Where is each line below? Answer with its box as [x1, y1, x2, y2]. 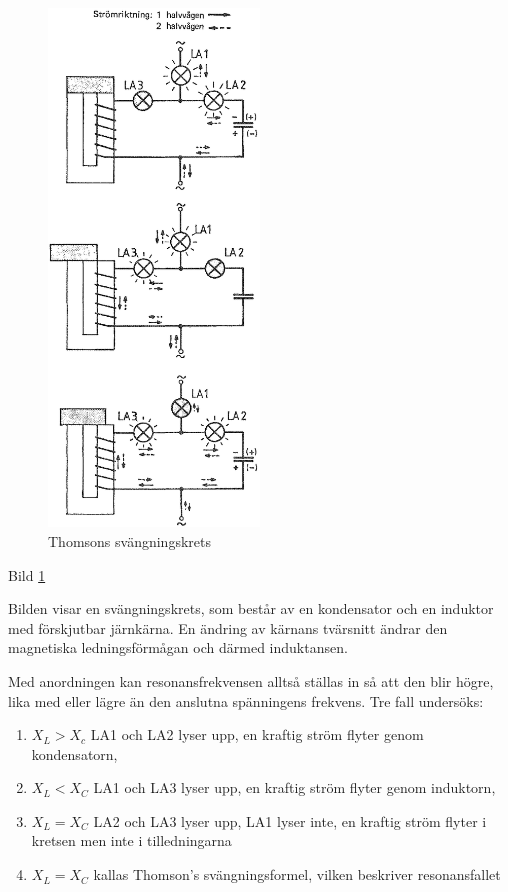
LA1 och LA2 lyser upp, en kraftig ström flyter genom [90, 724, 424, 745]
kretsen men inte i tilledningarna [31, 830, 232, 851]
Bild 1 [8, 564, 46, 585]
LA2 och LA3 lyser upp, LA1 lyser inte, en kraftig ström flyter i [93, 810, 487, 831]
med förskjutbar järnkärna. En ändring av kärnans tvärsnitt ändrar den [8, 617, 448, 638]
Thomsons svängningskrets [48, 530, 211, 551]
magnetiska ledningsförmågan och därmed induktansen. [8, 637, 348, 658]
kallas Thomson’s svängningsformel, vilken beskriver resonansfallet [93, 864, 501, 885]
